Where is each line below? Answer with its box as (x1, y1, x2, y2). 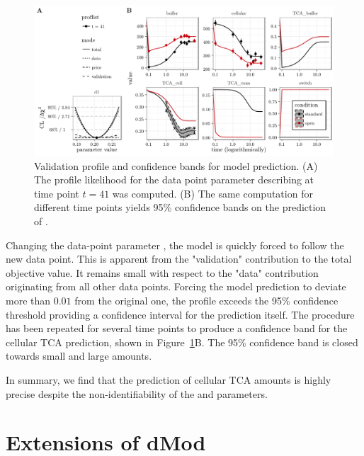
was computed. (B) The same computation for (112, 186, 313, 200)
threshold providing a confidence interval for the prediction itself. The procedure (6, 307, 355, 321)
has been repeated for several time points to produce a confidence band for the (6, 321, 348, 336)
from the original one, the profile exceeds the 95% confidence (74, 292, 339, 307)
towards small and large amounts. (6, 348, 152, 363)
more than (6, 292, 51, 307)
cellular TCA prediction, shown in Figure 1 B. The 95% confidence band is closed (6, 334, 358, 349)
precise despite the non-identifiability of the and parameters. (6, 386, 268, 401)
